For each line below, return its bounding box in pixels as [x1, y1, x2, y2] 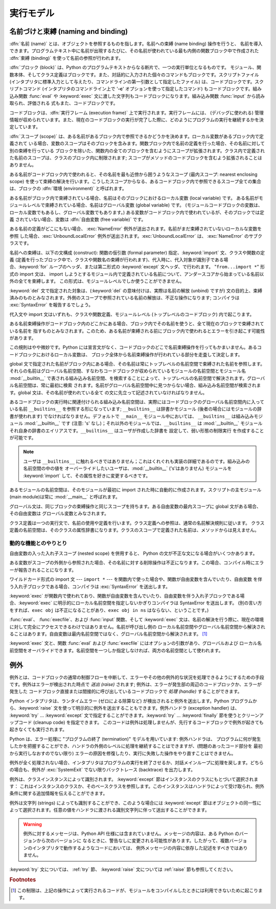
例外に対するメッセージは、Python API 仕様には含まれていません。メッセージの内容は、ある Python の [23, 831, 240, 837]
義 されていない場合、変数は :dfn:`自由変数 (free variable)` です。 [9, 216, 146, 222]
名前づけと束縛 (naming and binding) [9, 27, 128, 36]
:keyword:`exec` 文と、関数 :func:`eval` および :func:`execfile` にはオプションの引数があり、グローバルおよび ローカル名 [9, 640, 262, 646]
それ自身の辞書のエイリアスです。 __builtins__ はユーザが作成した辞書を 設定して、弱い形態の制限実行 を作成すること [9, 427, 264, 434]
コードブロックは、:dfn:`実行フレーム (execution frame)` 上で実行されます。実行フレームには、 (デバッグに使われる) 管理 [9, 109, 264, 116]
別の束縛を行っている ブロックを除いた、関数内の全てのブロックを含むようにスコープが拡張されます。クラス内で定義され [9, 147, 265, 153]
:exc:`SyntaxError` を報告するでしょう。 [9, 302, 94, 308]
